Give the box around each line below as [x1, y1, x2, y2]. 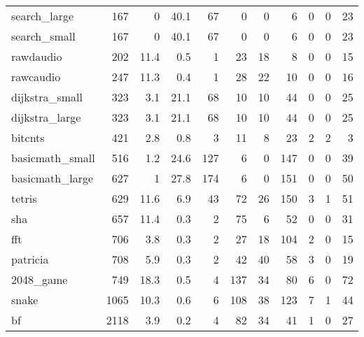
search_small [11, 28, 76, 44]
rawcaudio [11, 69, 61, 85]
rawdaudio [11, 48, 62, 64]
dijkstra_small [11, 89, 83, 105]
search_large [11, 8, 74, 24]
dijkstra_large [11, 109, 81, 125]
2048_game [11, 271, 68, 287]
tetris [11, 190, 37, 206]
